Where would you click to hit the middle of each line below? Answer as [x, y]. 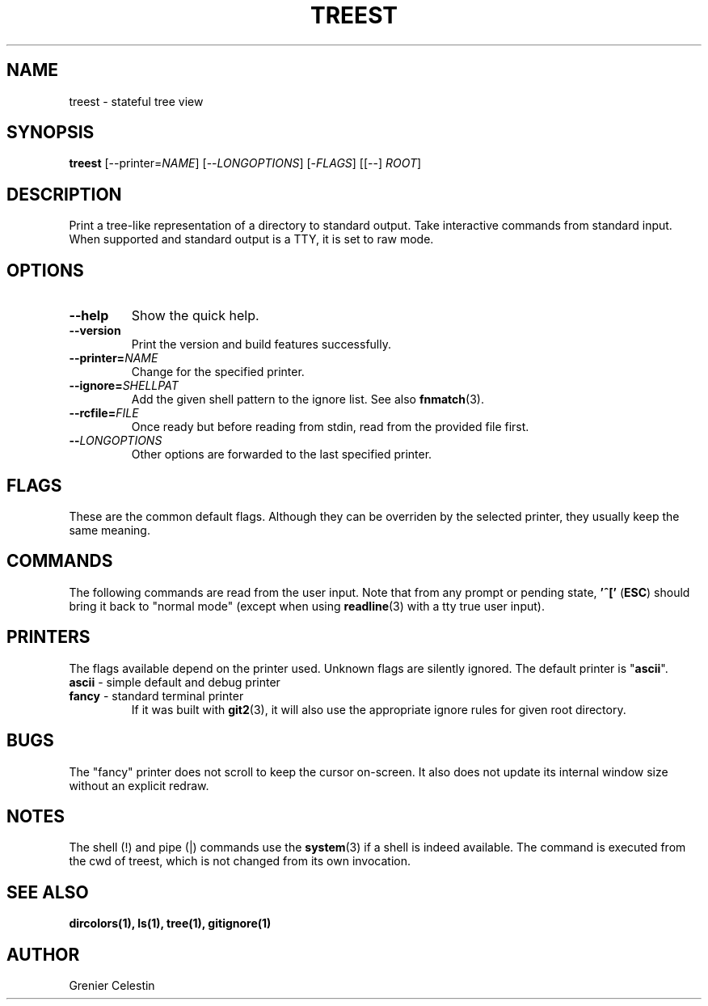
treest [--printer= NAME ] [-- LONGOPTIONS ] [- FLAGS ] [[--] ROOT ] [245, 163]
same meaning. [110, 530]
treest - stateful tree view [136, 101]
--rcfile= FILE [104, 413]
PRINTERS [48, 637]
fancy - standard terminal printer [156, 695]
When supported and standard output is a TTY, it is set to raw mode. [251, 239]
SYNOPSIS [51, 133]
